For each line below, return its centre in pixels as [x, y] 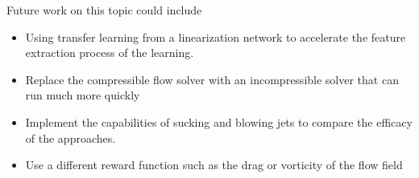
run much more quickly [83, 95]
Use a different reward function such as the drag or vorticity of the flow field [214, 165]
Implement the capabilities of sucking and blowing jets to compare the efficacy [219, 121]
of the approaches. [71, 138]
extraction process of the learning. [110, 53]
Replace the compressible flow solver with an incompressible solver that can [212, 79]
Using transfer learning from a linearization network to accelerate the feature [216, 36]
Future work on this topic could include [104, 10]
